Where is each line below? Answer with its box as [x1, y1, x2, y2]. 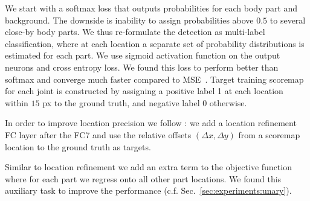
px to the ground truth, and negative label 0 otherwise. [42, 96, 247, 109]
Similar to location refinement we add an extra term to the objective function [5, 161, 292, 173]
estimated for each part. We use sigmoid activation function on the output [5, 49, 280, 62]
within [5, 96, 28, 109]
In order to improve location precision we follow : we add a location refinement [5, 116, 297, 129]
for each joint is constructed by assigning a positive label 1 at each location [5, 85, 283, 97]
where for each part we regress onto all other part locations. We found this [5, 172, 282, 185]
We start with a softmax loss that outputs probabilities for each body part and [5, 2, 298, 14]
